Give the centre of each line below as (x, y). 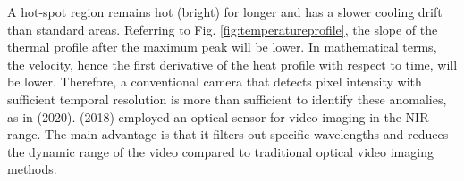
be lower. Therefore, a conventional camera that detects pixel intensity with (215, 82)
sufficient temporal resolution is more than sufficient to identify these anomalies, (227, 99)
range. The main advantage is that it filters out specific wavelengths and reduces (228, 134)
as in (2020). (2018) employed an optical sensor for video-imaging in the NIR (218, 116)
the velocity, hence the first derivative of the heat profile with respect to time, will (232, 64)
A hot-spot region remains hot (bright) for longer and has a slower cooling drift (225, 12)
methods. (32, 169)
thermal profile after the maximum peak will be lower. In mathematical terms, (222, 47)
